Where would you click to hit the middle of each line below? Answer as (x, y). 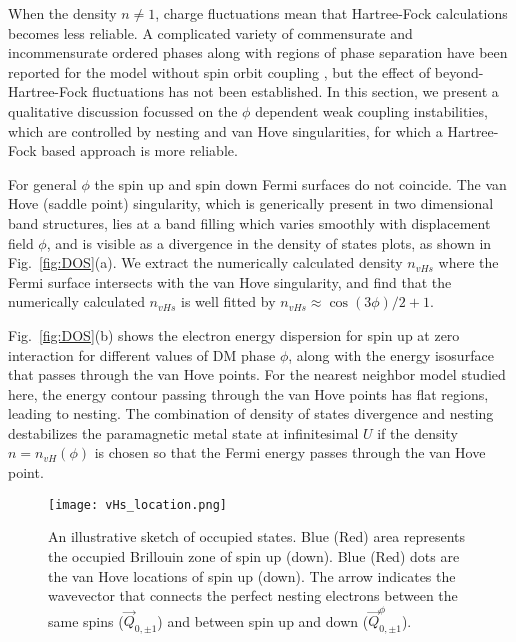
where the (468, 262)
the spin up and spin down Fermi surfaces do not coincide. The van (300, 183)
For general (42, 183)
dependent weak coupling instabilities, (371, 110)
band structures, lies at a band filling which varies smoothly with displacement (249, 222)
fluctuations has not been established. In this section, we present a (295, 91)
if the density (417, 432)
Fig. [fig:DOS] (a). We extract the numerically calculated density (205, 262)
